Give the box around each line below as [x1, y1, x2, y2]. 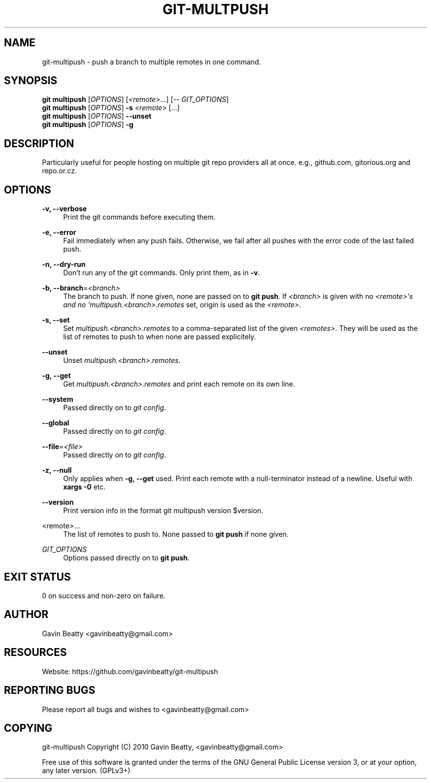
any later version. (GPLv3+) [42, 766, 130, 775]
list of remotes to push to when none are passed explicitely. [63, 332, 256, 341]
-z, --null [42, 466, 72, 475]
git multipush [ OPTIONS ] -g [42, 120, 134, 129]
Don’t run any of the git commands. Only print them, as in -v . [63, 268, 260, 277]
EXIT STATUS [4, 570, 71, 583]
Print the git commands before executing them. [63, 213, 216, 222]
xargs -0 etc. [63, 483, 106, 491]
